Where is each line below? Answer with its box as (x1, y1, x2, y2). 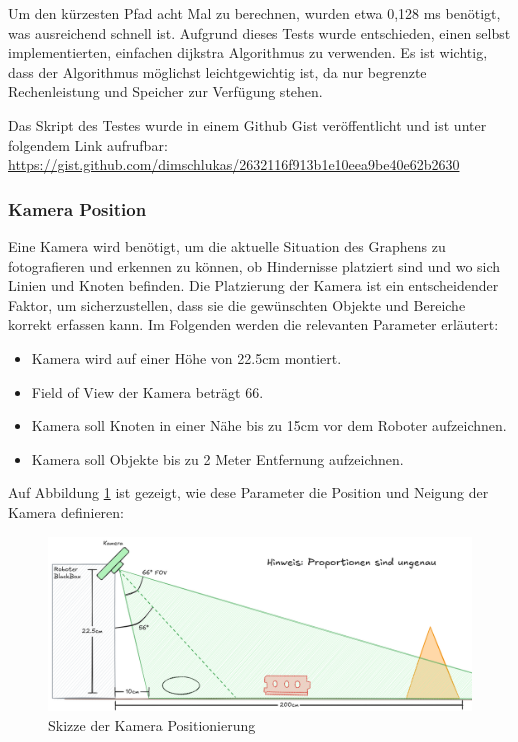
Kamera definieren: (8, 501, 124, 522)
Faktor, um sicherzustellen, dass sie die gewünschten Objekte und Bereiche (8, 294, 466, 315)
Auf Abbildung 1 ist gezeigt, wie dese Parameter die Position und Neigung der (8, 482, 489, 503)
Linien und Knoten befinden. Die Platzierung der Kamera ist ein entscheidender (8, 275, 499, 296)
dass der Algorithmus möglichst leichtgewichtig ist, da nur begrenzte (8, 61, 427, 82)
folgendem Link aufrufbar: (8, 134, 168, 155)
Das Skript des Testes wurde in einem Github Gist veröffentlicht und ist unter (8, 114, 487, 135)
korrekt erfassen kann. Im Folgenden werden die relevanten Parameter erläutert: (8, 314, 499, 335)
